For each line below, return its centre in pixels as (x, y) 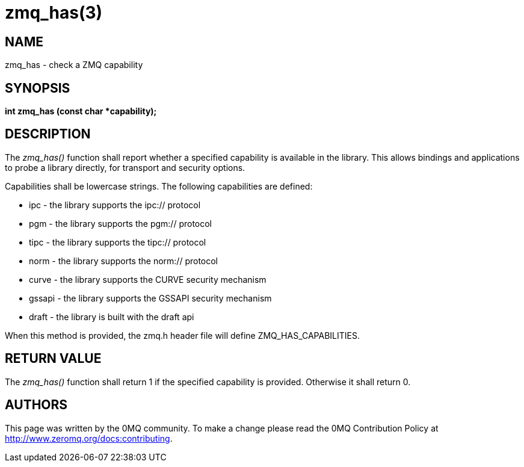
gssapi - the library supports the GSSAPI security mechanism (150, 298)
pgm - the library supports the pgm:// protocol (121, 223)
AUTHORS (36, 405)
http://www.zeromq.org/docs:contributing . (89, 438)
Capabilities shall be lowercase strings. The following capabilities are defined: (159, 186)
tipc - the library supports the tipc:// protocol (118, 242)
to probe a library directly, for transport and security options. (125, 167)
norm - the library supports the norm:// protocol (124, 261)
